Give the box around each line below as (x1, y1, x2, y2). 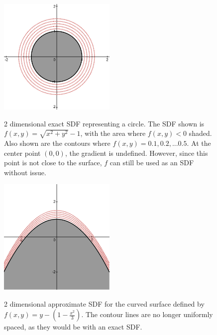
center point (4, 147, 41, 158)
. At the (187, 137, 211, 148)
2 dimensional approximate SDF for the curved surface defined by (4, 298, 205, 309)
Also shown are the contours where (4, 137, 110, 148)
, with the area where (80, 128, 146, 138)
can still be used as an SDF (109, 157, 194, 168)
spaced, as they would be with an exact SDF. (4, 322, 142, 332)
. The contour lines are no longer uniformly (81, 309, 213, 320)
